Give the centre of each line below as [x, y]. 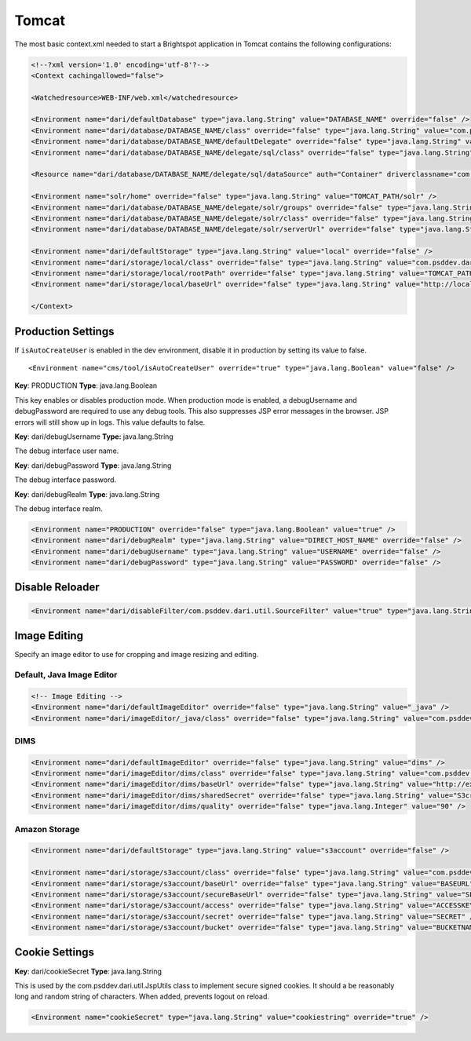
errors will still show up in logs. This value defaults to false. [110, 422]
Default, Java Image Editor [66, 674]
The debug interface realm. [59, 508]
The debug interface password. [66, 480]
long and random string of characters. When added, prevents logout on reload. [142, 996]
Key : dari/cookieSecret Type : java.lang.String [88, 971]
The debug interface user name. [67, 451]
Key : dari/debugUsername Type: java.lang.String [94, 436]
